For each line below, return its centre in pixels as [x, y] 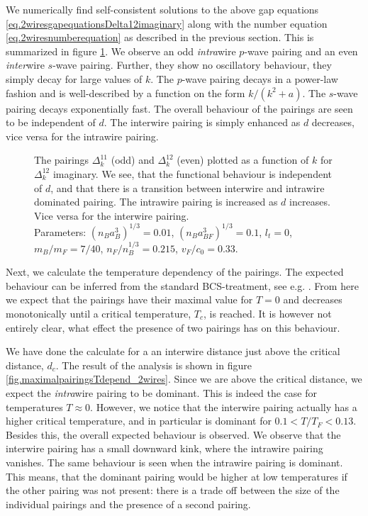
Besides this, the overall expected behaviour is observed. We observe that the [173, 434]
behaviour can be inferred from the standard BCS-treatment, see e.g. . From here [182, 285]
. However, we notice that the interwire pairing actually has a [224, 406]
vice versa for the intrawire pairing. [82, 136]
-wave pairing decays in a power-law [260, 78]
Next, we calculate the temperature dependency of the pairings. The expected [175, 272]
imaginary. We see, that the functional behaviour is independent [192, 173]
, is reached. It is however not [267, 313]
